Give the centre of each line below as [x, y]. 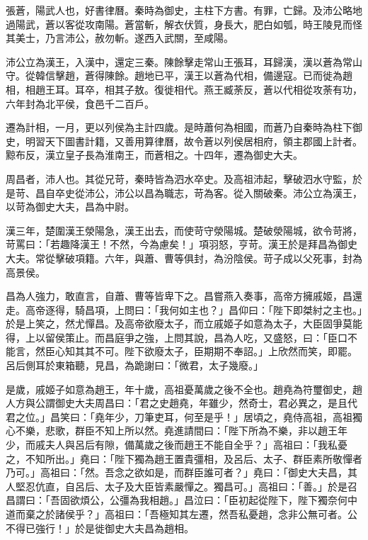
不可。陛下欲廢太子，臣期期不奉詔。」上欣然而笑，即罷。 [226, 351]
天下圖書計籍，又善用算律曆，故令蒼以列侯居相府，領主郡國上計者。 [203, 141]
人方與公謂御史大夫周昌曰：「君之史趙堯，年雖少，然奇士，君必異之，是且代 [182, 403]
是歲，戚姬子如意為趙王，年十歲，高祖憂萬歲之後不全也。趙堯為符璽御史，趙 [184, 389]
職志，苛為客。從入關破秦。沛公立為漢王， [263, 192]
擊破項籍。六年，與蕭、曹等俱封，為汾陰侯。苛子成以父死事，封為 [208, 258]
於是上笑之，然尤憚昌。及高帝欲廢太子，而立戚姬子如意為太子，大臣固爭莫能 [184, 324]
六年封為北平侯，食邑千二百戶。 [80, 103]
